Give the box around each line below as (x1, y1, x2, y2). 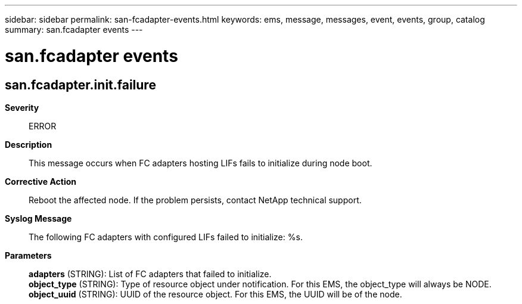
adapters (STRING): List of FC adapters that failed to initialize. (29, 268, 272, 279)
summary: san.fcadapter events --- (5, 24, 143, 35)
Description (5, 139, 52, 150)
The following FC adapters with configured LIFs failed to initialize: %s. (29, 231, 303, 242)
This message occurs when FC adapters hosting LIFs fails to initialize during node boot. (29, 157, 372, 168)
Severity (5, 102, 39, 113)
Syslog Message (5, 213, 72, 224)
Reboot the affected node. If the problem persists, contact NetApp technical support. (29, 194, 362, 205)
